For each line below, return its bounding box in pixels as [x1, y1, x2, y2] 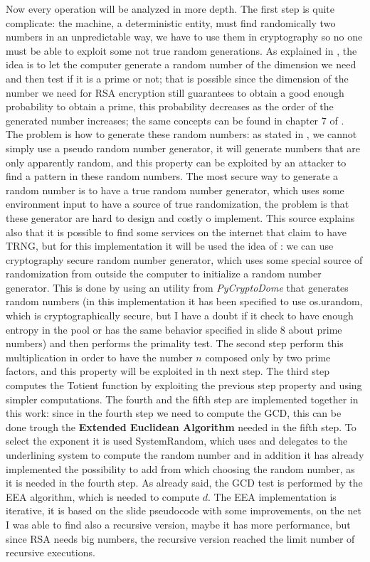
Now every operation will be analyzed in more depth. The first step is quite [6, 1, 334, 16]
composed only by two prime [205, 349, 331, 364]
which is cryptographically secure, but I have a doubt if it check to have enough [6, 308, 354, 323]
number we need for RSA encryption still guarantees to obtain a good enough [6, 85, 344, 100]
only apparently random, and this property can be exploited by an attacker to [6, 154, 347, 169]
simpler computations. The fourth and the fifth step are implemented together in [6, 391, 359, 406]
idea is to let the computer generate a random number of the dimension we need [6, 57, 356, 72]
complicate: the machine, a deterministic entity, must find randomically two [6, 15, 336, 30]
